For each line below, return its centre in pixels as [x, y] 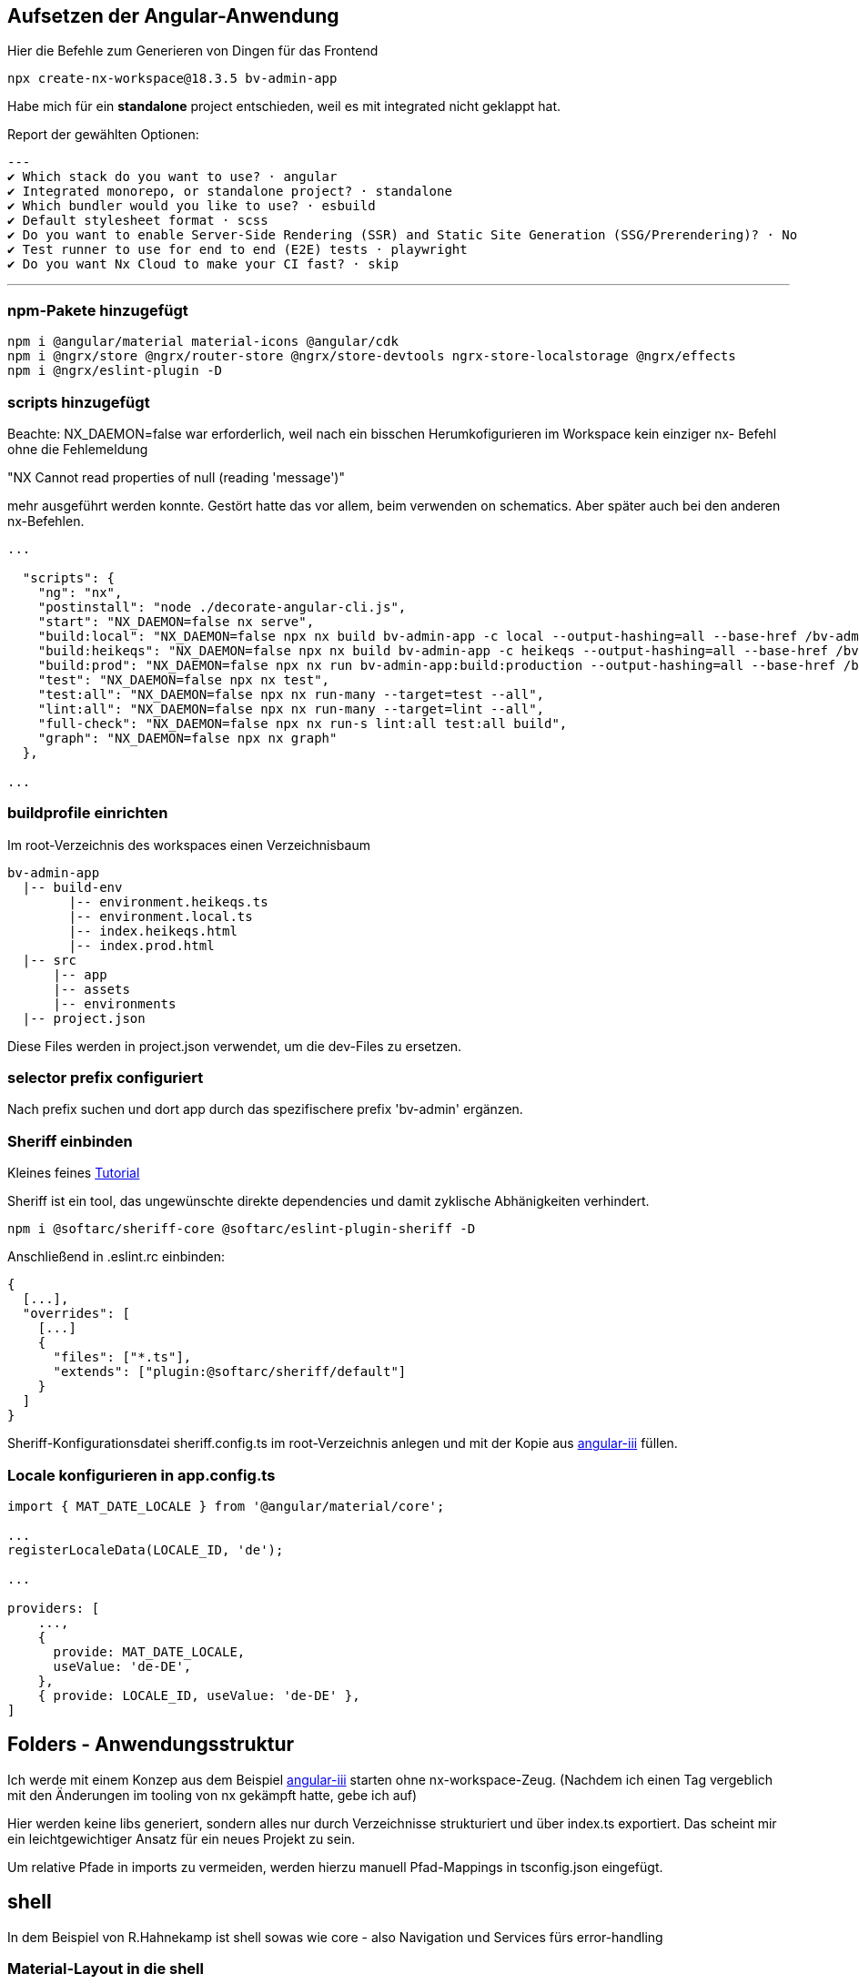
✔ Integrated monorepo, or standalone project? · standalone [230, 192]
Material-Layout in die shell [106, 1968]
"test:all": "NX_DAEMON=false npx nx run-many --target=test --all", [291, 694]
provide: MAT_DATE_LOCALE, [149, 1651]
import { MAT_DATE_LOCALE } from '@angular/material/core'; [226, 1506]
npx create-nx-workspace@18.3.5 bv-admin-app [172, 79]
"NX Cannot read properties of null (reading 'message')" [176, 477]
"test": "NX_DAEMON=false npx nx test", [184, 679]
